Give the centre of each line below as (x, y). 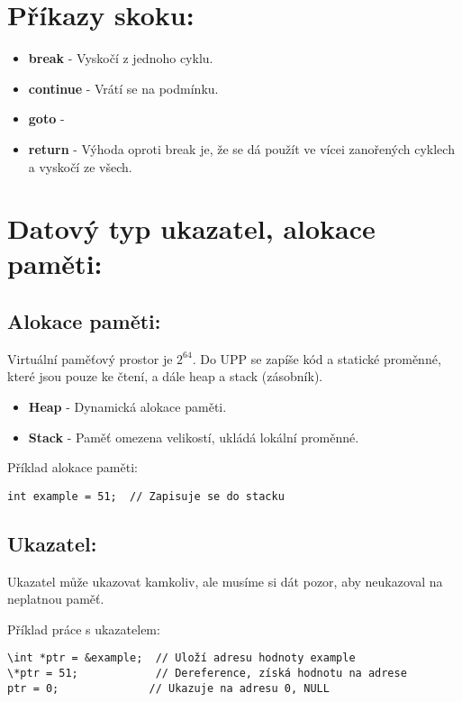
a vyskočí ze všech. (80, 166)
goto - (46, 119)
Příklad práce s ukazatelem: (84, 629)
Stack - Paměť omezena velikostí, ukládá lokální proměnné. (194, 437)
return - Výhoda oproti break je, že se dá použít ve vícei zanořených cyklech (241, 148)
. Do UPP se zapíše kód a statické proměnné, (317, 358)
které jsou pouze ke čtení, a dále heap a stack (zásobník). (165, 376)
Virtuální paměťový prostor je (90, 358)
